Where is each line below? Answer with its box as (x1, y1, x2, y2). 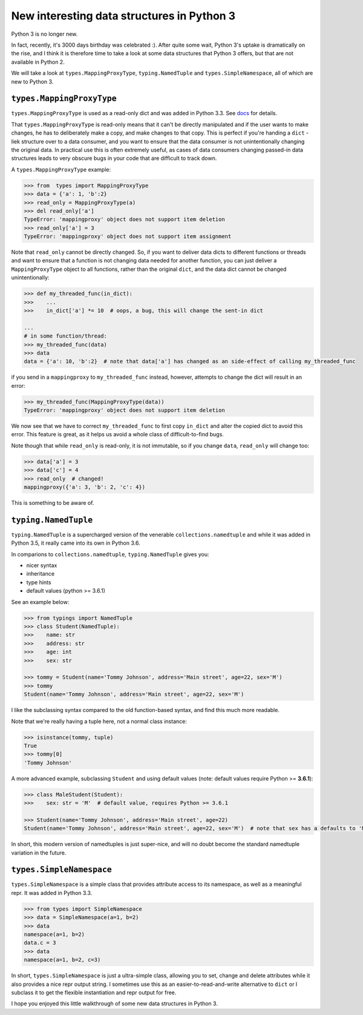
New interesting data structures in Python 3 (11, 9, 236, 22)
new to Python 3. (11, 78, 54, 85)
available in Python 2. (11, 58, 65, 65)
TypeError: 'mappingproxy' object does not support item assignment (24, 233, 232, 240)
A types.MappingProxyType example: (11, 165, 111, 173)
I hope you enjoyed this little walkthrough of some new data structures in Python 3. (11, 1000, 218, 1007)
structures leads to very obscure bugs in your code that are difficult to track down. (11, 155, 217, 162)
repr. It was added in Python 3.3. (11, 889, 93, 896)
